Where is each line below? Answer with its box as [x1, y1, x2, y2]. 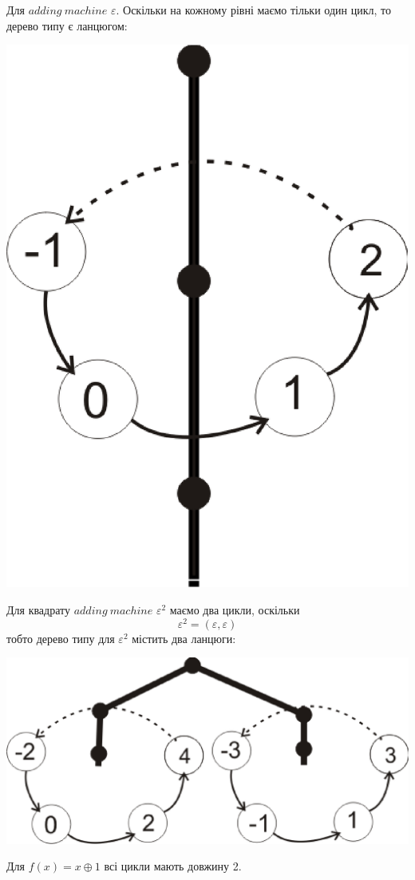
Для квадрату [6, 601, 70, 618]
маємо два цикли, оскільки [169, 601, 300, 618]
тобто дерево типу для [6, 629, 115, 646]
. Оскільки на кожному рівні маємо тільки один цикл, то [116, 2, 391, 18]
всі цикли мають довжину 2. [104, 858, 242, 874]
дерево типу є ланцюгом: [6, 17, 128, 34]
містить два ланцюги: [132, 629, 236, 646]
